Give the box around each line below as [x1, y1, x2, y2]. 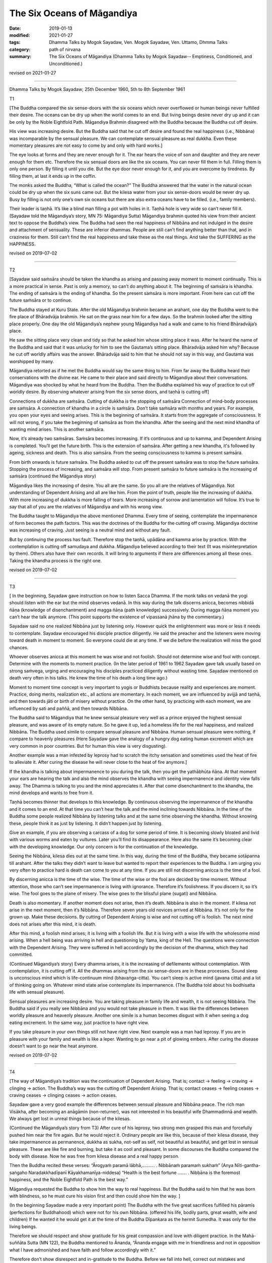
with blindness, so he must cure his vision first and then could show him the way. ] [9, 1193, 181, 1199]
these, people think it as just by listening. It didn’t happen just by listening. [9, 820, 163, 826]
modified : [9, 32, 30, 38]
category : [9, 46, 31, 53]
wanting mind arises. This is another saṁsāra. [9, 426, 105, 432]
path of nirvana [49, 46, 81, 53]
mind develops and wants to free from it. [9, 790, 94, 796]
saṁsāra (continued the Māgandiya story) [9, 473, 97, 479]
